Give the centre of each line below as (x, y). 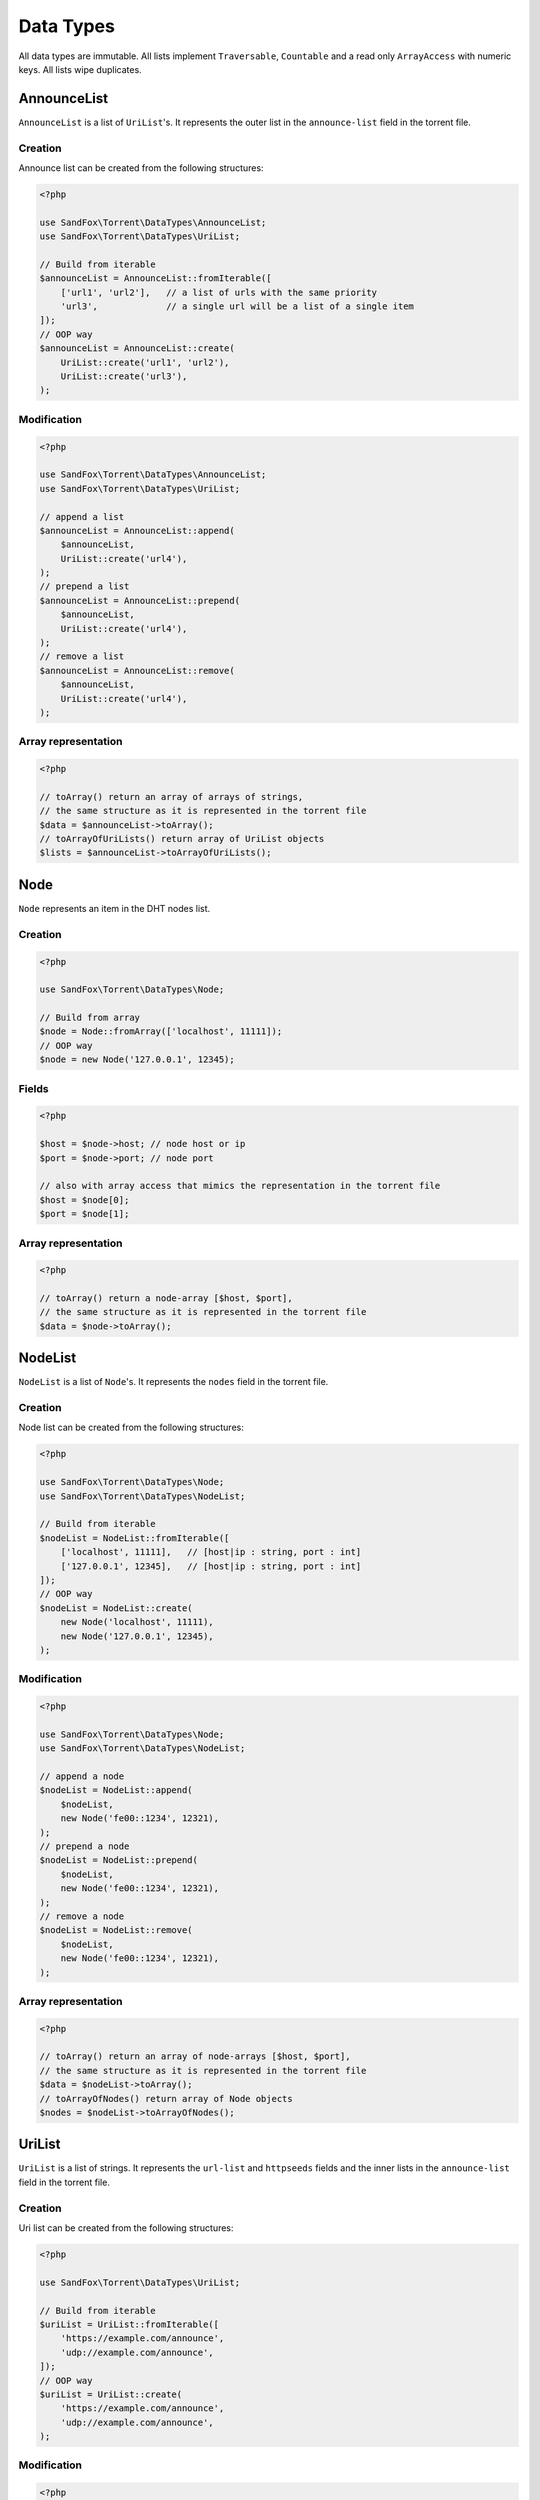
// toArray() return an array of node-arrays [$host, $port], (195, 2056)
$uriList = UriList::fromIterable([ (129, 2324)
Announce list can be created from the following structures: (141, 167)
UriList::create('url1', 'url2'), (145, 362)
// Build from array (89, 1018)
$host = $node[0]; (84, 1199)
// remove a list (82, 656)
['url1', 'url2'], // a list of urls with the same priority (219, 292)
